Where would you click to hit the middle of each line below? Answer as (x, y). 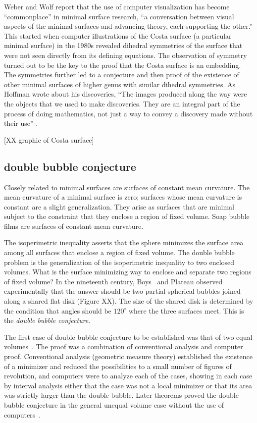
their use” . (21, 123)
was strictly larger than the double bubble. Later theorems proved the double (121, 395)
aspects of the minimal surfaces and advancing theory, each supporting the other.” (128, 26)
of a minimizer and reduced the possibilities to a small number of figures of (118, 366)
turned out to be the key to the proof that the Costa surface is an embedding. (123, 65)
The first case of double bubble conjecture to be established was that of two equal (128, 337)
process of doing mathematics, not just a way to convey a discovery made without (128, 113)
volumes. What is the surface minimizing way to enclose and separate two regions (128, 272)
